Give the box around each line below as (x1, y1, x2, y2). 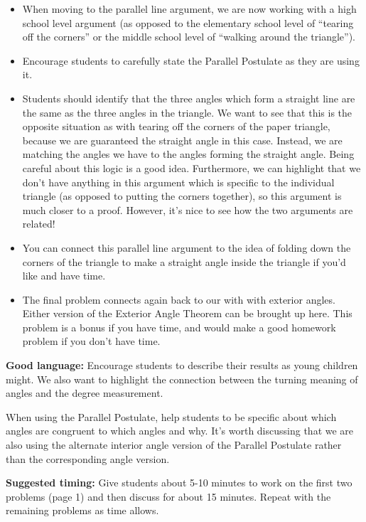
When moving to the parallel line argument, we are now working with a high (22, 1, 357, 16)
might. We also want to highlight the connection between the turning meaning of (6, 371, 358, 386)
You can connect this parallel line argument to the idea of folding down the (22, 240, 351, 255)
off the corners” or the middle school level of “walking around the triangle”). (22, 29, 355, 44)
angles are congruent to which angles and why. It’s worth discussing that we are (6, 423, 354, 438)
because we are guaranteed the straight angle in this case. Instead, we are (22, 132, 343, 147)
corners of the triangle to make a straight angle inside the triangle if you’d (22, 254, 346, 269)
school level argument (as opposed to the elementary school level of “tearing (22, 15, 354, 30)
